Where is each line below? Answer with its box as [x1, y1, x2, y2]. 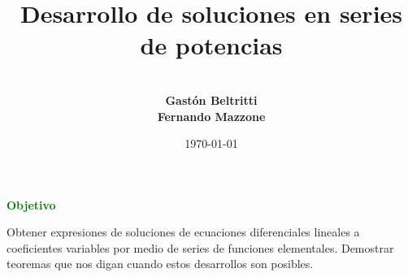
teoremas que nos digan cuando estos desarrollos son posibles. [7, 255, 314, 272]
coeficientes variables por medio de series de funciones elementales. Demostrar [7, 239, 394, 256]
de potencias [140, 28, 283, 62]
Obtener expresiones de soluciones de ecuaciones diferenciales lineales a [7, 223, 360, 240]
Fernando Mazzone [157, 107, 266, 124]
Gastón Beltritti [165, 91, 258, 108]
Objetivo [7, 196, 56, 213]
